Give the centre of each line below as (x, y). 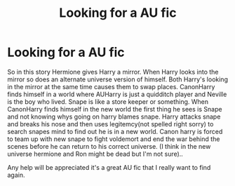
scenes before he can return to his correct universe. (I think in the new (109, 146)
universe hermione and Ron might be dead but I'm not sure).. (95, 154)
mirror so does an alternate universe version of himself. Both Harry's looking (117, 79)
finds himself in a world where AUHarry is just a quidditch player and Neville (117, 94)
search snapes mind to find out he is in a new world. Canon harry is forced (115, 131)
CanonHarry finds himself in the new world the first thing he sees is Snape (115, 109)
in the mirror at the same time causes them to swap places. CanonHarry (111, 86)
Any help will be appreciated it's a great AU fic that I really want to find (109, 167)
